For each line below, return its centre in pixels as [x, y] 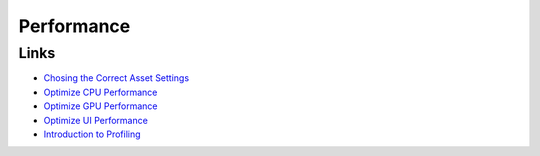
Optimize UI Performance [96, 120]
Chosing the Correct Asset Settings [116, 78]
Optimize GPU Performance [100, 106]
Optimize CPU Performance [100, 92]
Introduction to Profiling [92, 134]
